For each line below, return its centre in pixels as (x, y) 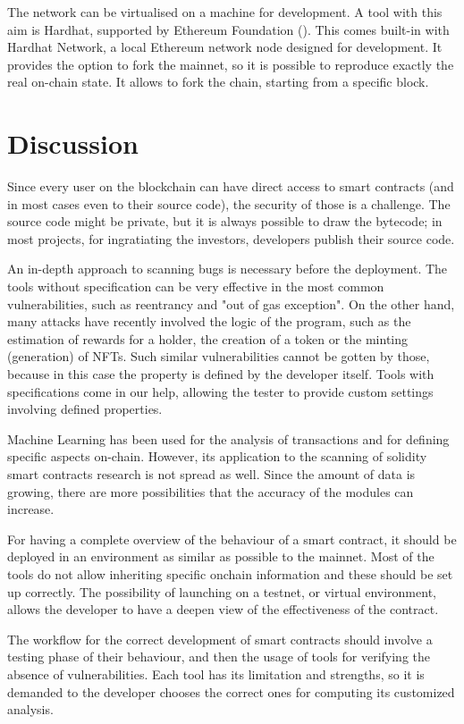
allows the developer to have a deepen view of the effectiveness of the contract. (223, 609)
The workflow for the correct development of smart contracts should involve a (220, 639)
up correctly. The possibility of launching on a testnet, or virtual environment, (222, 591)
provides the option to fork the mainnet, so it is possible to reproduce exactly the (231, 64)
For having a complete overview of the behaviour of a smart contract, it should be (232, 539)
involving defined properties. (85, 409)
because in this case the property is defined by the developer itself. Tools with (221, 374)
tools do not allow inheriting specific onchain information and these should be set (230, 573)
